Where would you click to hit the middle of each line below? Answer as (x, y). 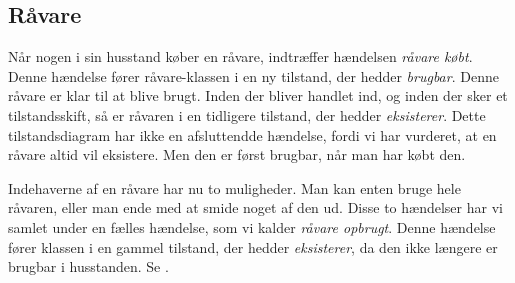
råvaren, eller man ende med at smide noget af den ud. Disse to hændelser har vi (255, 207)
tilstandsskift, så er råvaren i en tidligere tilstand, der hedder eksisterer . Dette (247, 114)
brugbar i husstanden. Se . (88, 266)
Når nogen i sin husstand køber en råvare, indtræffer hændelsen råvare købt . (240, 56)
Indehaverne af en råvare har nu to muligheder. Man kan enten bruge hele (234, 187)
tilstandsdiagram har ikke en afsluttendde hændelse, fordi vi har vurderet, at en (252, 134)
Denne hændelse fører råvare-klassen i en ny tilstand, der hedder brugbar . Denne (253, 75)
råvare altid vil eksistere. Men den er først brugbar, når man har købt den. (237, 154)
